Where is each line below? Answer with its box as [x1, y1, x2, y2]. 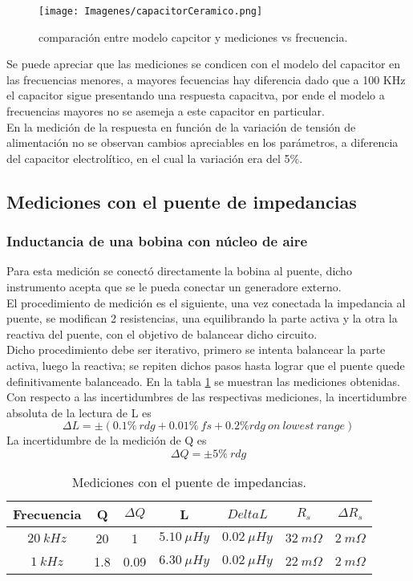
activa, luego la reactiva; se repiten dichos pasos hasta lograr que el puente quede [6, 356, 405, 373]
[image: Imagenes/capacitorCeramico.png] [38, 6, 263, 17]
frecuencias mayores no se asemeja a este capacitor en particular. [6, 103, 325, 120]
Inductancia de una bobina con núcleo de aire [6, 231, 308, 251]
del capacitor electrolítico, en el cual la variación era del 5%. [6, 149, 303, 166]
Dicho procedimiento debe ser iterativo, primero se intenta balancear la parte [6, 341, 386, 358]
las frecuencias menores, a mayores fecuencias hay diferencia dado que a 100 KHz [6, 71, 406, 87]
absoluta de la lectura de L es [6, 404, 152, 421]
